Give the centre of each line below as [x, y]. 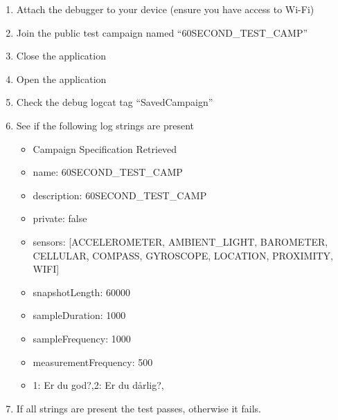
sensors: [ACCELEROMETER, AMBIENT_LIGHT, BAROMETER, [180, 241]
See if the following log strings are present [105, 125]
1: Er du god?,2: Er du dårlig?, [98, 385]
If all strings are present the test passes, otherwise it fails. [139, 408]
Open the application [61, 79]
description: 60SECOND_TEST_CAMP [120, 195]
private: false [60, 218]
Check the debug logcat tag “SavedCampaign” [115, 102]
